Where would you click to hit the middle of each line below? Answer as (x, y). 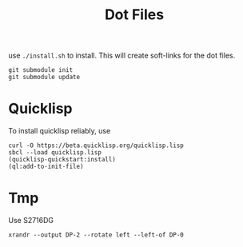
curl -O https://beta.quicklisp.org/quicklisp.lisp (96, 145)
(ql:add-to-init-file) (46, 167)
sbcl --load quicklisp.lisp (55, 153)
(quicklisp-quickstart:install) (62, 160)
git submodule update (44, 78)
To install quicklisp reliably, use (60, 131)
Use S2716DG (31, 221)
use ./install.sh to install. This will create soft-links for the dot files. (122, 56)
